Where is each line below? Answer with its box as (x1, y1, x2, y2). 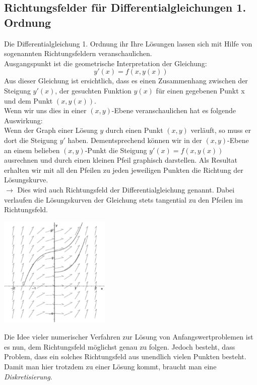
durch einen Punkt (105, 125, 163, 135)
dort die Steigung (4, 134, 57, 145)
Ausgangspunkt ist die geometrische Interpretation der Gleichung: (4, 58, 207, 68)
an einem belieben (4, 145, 60, 155)
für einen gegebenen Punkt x (156, 85, 245, 95)
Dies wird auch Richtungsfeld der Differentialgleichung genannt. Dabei (17, 184, 235, 195)
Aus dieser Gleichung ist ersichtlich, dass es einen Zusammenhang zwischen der (4, 75, 248, 86)
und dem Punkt (4, 95, 53, 106)
